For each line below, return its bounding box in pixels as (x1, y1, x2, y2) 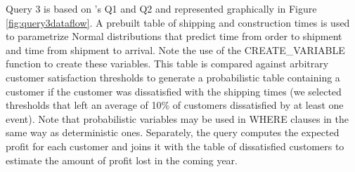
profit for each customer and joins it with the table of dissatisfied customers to (6, 138, 344, 153)
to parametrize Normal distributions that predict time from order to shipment (6, 29, 342, 44)
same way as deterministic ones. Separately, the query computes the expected (6, 125, 340, 140)
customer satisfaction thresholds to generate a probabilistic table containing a (6, 70, 340, 84)
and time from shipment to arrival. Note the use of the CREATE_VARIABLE (6, 42, 345, 57)
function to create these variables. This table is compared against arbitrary (6, 56, 329, 71)
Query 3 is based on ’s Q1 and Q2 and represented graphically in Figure (6, 1, 317, 15)
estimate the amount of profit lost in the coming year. (6, 152, 238, 167)
